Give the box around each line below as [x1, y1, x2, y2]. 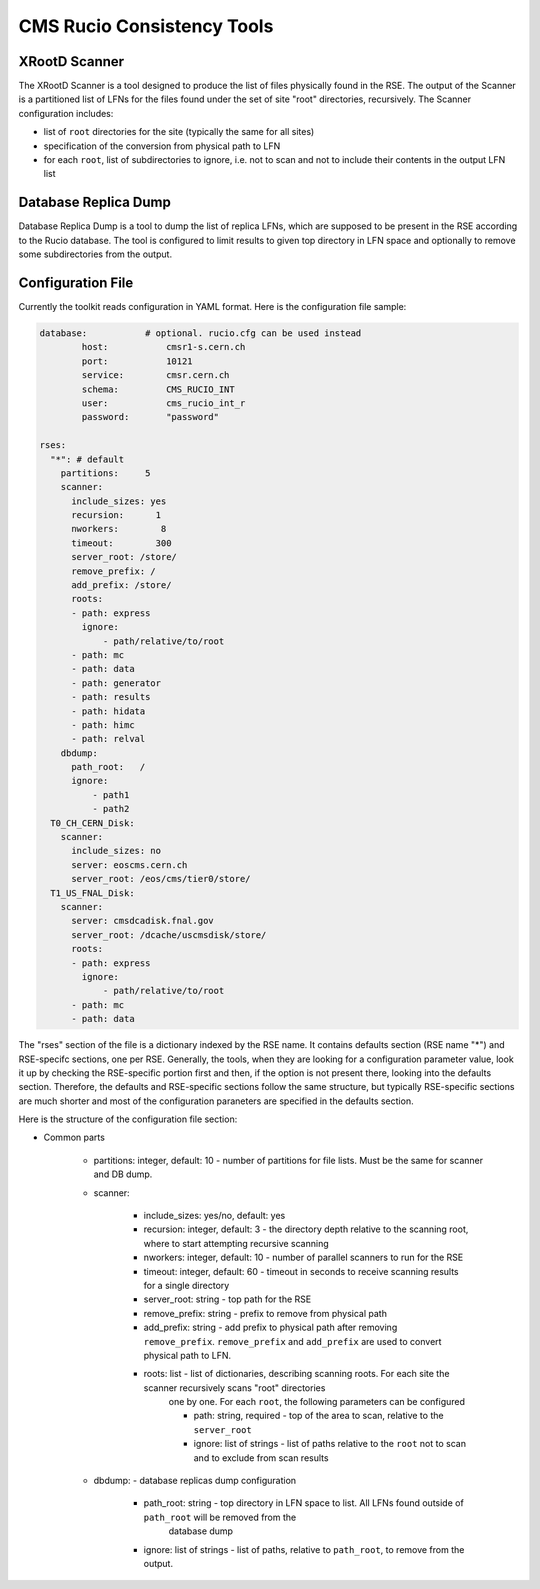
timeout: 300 [71, 537, 172, 549]
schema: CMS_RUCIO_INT [81, 383, 235, 395]
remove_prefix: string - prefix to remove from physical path [143, 1307, 387, 1319]
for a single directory [143, 1279, 230, 1291]
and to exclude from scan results [193, 1451, 329, 1464]
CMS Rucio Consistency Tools [18, 15, 274, 37]
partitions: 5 [60, 467, 151, 479]
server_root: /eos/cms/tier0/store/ [71, 873, 251, 885]
